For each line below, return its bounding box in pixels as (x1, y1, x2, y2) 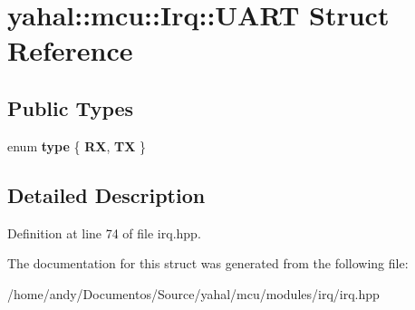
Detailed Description (7, 180, 206, 208)
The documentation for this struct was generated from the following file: (7, 254, 409, 273)
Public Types (7, 93, 134, 121)
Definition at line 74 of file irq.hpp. (7, 223, 201, 242)
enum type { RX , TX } (7, 136, 146, 155)
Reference (7, 32, 133, 69)
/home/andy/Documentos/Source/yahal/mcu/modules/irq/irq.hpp (7, 284, 380, 303)
